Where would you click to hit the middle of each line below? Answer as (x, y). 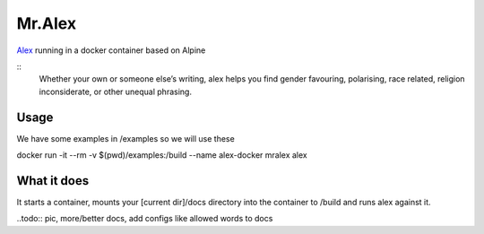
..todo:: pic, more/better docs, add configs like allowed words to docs (145, 219)
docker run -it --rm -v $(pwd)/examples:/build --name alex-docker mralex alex (162, 155)
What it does (53, 181)
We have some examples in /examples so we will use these (125, 138)
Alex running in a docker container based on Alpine (111, 50)
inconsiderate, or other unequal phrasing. (116, 91)
